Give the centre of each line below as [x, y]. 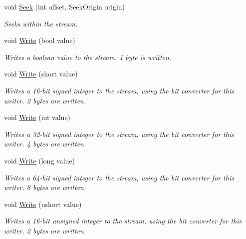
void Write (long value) [40, 160]
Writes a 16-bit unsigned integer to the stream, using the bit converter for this [123, 221]
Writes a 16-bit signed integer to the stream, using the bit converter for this [119, 90]
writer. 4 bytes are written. [45, 144]
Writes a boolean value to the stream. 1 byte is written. [88, 57]
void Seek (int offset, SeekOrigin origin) [65, 6]
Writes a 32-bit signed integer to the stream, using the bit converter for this [119, 134]
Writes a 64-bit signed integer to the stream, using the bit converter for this [119, 177]
